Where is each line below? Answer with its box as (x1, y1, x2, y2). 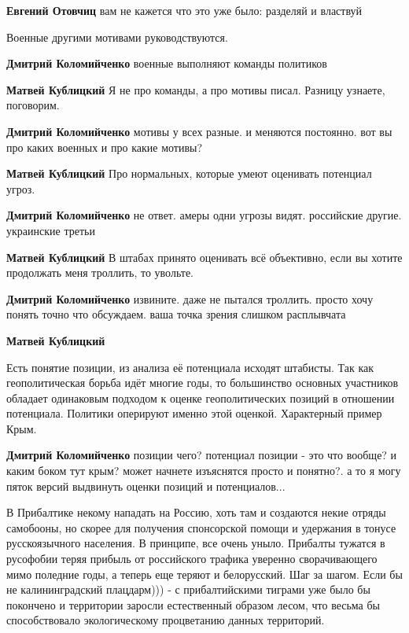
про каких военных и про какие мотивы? (6, 138, 203, 155)
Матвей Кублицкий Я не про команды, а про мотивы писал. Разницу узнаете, (6, 81, 385, 98)
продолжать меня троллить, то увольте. (6, 264, 193, 281)
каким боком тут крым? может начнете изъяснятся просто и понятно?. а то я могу (6, 462, 401, 479)
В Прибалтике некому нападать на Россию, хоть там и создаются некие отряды (6, 504, 386, 521)
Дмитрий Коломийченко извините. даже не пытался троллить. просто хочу (6, 290, 374, 307)
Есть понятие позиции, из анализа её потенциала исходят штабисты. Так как (6, 359, 374, 375)
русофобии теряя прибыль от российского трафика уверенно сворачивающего (6, 550, 378, 567)
